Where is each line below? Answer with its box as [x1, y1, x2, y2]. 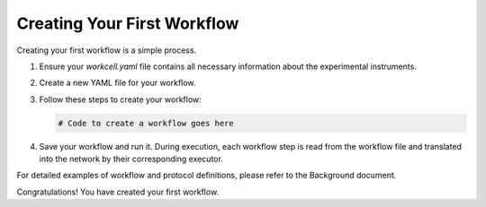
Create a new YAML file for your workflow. [39, 77, 196, 89]
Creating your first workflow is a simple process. [16, 45, 197, 56]
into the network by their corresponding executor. [39, 153, 224, 165]
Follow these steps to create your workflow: [39, 94, 202, 105]
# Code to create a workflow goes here [58, 117, 234, 128]
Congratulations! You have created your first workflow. [16, 186, 220, 197]
